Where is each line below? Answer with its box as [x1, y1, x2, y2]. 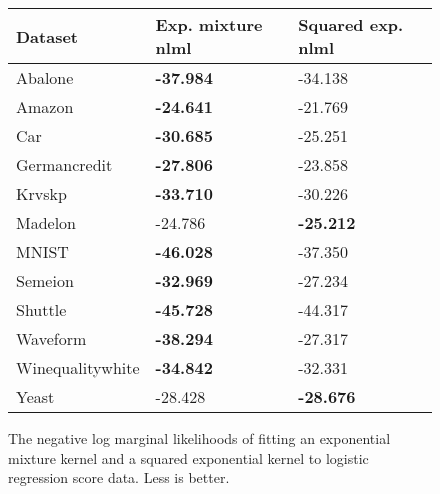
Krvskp [16, 182, 67, 205]
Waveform [16, 327, 87, 350]
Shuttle [16, 298, 67, 321]
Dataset [16, 24, 79, 48]
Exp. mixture [155, 13, 263, 36]
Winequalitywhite [16, 356, 140, 379]
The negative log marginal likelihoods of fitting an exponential [8, 428, 391, 448]
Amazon [16, 95, 74, 118]
